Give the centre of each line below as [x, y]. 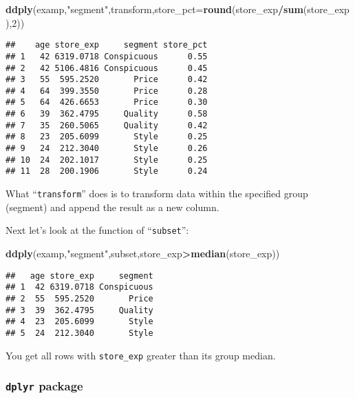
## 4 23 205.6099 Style [79, 322]
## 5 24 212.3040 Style [79, 333]
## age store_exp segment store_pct [107, 45]
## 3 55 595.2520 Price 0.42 [107, 80]
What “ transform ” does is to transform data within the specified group [157, 193]
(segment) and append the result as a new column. [112, 207]
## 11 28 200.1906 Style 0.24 [107, 171]
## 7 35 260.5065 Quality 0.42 [107, 125]
